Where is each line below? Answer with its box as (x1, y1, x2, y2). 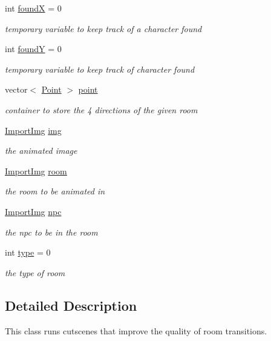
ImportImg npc (5, 205, 62, 217)
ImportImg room (5, 164, 67, 177)
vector (5, 83, 28, 96)
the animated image (5, 144, 77, 157)
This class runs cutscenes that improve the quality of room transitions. (5, 324, 267, 337)
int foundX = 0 (5, 2, 62, 14)
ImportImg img (5, 124, 62, 136)
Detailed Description (5, 296, 137, 314)
